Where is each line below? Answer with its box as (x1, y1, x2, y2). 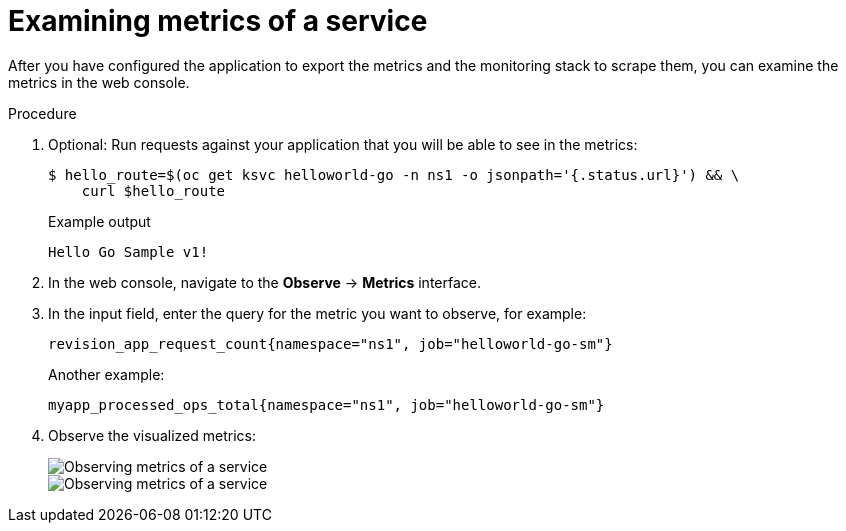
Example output (48, 212, 151, 230)
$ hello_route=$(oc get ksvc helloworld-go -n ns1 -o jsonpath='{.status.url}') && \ (48, 166, 740, 183)
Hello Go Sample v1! (48, 243, 209, 260)
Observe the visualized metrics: (48, 426, 256, 444)
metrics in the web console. (8, 73, 190, 91)
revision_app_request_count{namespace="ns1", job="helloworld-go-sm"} (48, 335, 613, 352)
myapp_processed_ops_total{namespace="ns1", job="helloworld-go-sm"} (48, 396, 605, 413)
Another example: (48, 365, 165, 383)
